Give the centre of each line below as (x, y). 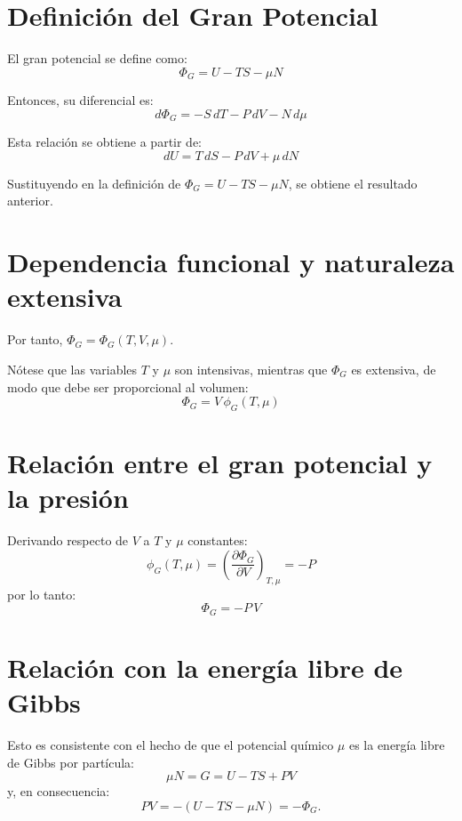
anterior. (30, 201)
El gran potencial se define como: (97, 58)
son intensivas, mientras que (251, 369)
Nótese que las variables (72, 369)
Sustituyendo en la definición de (94, 183)
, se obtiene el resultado (353, 183)
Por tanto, (35, 339)
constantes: (218, 540)
